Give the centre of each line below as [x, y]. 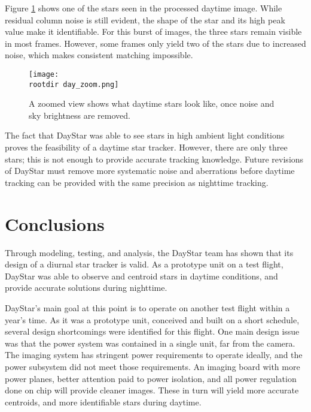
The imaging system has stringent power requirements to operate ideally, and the [154, 355]
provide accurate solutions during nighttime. [86, 288]
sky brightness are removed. [80, 115]
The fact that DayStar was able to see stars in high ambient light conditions [145, 135]
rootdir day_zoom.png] [74, 84]
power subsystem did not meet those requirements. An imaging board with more [153, 366]
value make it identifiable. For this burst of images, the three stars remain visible [153, 31]
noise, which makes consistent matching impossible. [99, 55]
